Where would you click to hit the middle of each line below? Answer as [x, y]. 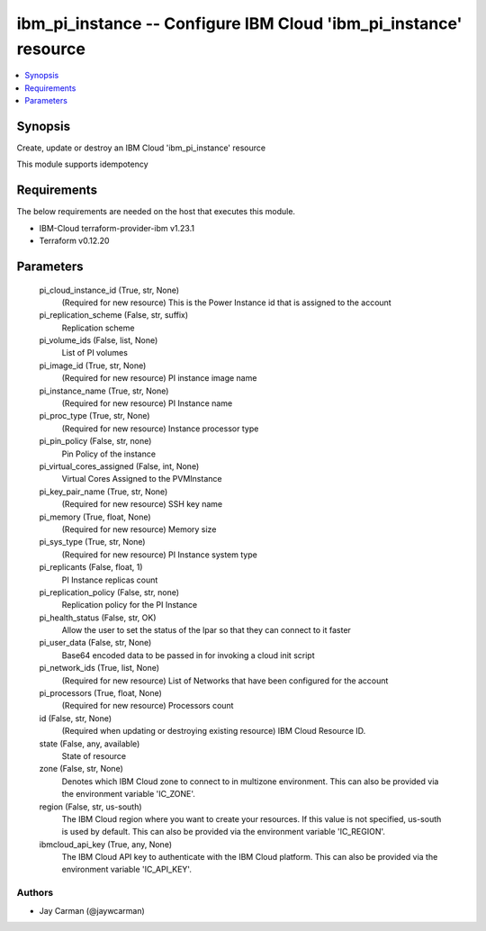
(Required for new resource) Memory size [139, 529]
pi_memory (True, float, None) [95, 517]
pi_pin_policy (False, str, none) [95, 441]
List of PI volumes [94, 353]
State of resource [94, 755]
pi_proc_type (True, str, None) [94, 416]
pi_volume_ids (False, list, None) [99, 340]
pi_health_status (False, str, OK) [98, 618]
